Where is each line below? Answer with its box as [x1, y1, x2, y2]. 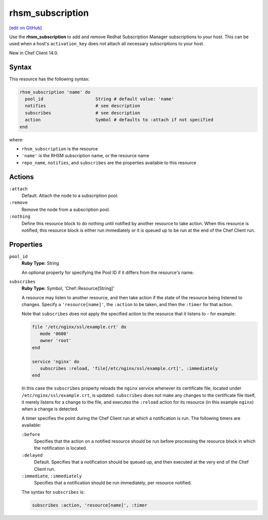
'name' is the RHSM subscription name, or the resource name [21, 153, 149, 159]
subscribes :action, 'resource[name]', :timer [32, 502, 147, 508]
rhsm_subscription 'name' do [19, 89, 91, 95]
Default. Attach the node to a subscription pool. [21, 193, 119, 198]
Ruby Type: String [21, 260, 60, 266]
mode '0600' [40, 330, 69, 336]
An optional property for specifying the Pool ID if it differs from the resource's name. [21, 269, 195, 275]
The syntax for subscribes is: [21, 489, 85, 495]
